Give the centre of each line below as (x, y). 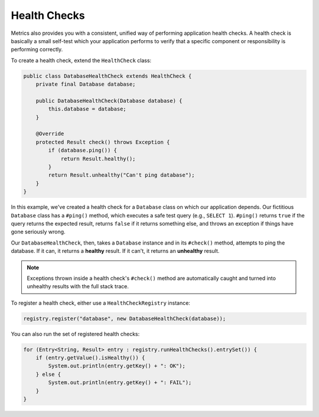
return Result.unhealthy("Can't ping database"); (121, 175)
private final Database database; (86, 84)
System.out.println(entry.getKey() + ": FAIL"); (120, 383)
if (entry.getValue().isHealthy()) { (90, 358)
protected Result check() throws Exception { (103, 142)
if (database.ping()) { (83, 150)
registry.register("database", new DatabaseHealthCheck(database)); (125, 318)
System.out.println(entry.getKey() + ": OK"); (117, 366)
